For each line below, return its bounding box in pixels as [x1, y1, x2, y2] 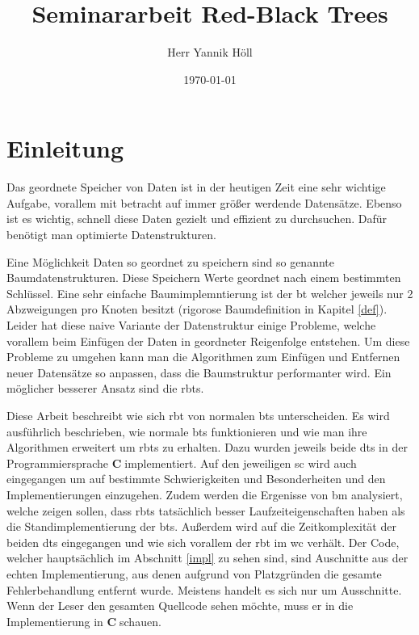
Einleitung [6, 132, 124, 165]
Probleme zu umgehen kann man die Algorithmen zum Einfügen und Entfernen [6, 348, 400, 365]
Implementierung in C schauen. [6, 612, 161, 629]
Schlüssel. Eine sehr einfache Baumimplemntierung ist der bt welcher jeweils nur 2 [6, 284, 413, 301]
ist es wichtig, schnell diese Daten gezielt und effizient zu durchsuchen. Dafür [6, 210, 387, 227]
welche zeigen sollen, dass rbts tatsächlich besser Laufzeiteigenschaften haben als [6, 502, 405, 519]
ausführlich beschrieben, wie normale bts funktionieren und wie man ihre [6, 423, 367, 439]
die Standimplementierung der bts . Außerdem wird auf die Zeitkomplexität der [6, 518, 396, 535]
